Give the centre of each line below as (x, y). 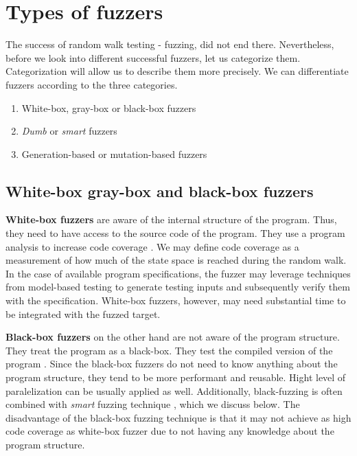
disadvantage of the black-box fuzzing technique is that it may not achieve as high (178, 417)
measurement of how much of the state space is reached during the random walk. (176, 260)
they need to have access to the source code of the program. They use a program (175, 233)
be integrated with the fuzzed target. (83, 313)
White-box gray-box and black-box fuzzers (160, 191)
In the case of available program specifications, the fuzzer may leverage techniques (178, 273)
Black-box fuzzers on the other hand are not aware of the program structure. (173, 337)
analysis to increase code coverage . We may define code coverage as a (152, 246)
